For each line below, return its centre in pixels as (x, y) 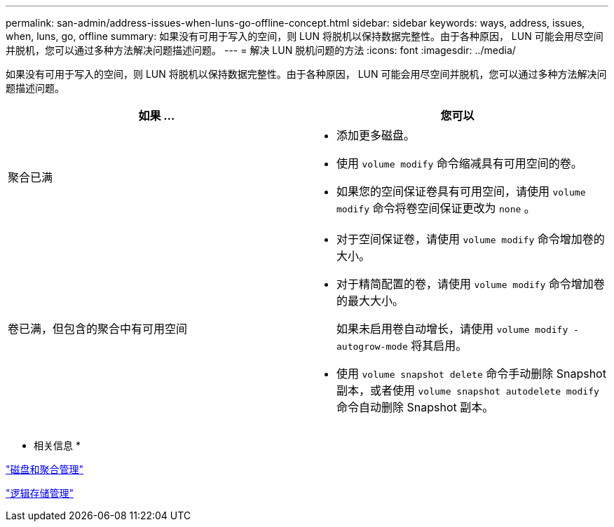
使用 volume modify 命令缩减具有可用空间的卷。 (459, 163)
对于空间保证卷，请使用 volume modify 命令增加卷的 (471, 239)
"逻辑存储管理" (40, 493)
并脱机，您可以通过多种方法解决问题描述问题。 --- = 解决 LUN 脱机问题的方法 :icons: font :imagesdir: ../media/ (261, 50)
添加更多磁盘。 (376, 135)
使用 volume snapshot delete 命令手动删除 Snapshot (471, 374)
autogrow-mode (372, 347)
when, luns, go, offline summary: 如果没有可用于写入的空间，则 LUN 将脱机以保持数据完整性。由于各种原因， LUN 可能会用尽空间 (305, 36)
